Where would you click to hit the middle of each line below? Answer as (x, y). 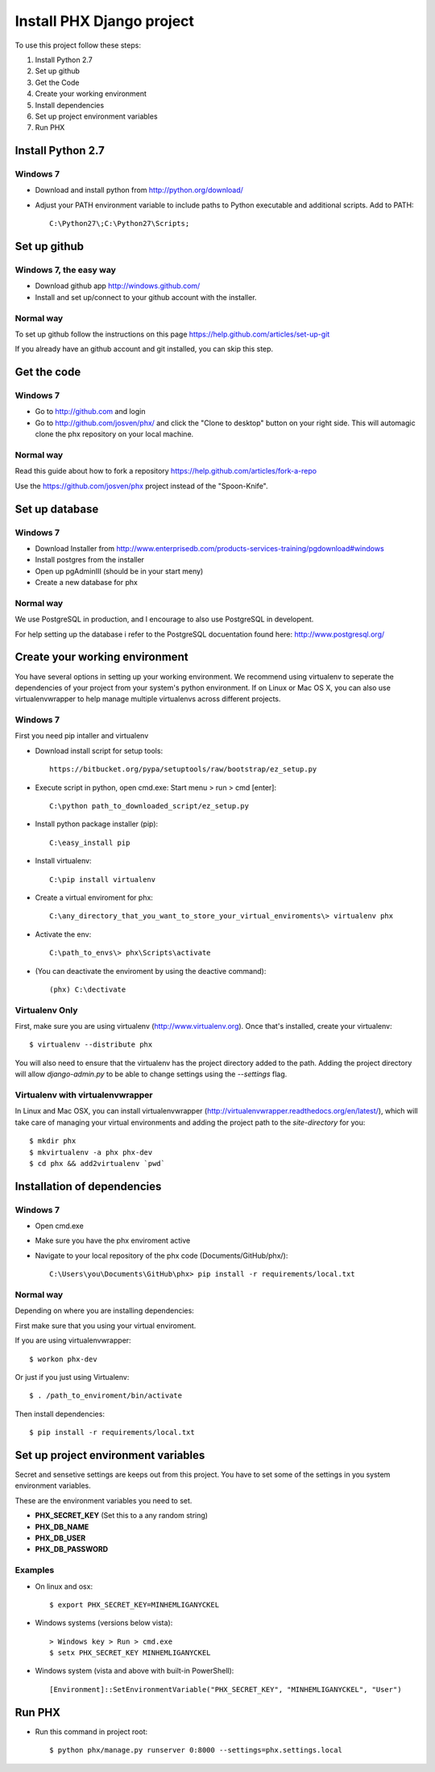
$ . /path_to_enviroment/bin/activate (106, 1396)
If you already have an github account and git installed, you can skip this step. (144, 349)
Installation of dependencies (88, 1186)
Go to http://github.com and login (90, 412)
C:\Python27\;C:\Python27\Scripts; (120, 224)
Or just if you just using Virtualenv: (72, 1377)
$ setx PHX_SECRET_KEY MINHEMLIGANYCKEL (130, 1653)
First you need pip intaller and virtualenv (82, 736)
